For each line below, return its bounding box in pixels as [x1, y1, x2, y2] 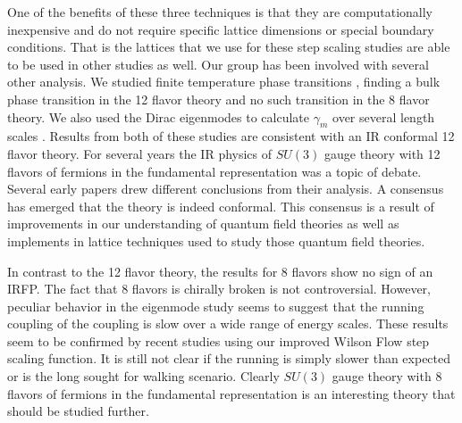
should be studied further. [7, 402, 149, 420]
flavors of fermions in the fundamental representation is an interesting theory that [7, 384, 456, 402]
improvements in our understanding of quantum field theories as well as [7, 214, 399, 233]
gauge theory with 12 [324, 144, 441, 162]
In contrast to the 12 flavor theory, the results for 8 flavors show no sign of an [7, 261, 433, 280]
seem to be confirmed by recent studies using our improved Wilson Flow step [7, 331, 430, 350]
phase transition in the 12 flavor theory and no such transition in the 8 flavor [7, 89, 430, 108]
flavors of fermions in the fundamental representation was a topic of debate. [7, 162, 422, 180]
